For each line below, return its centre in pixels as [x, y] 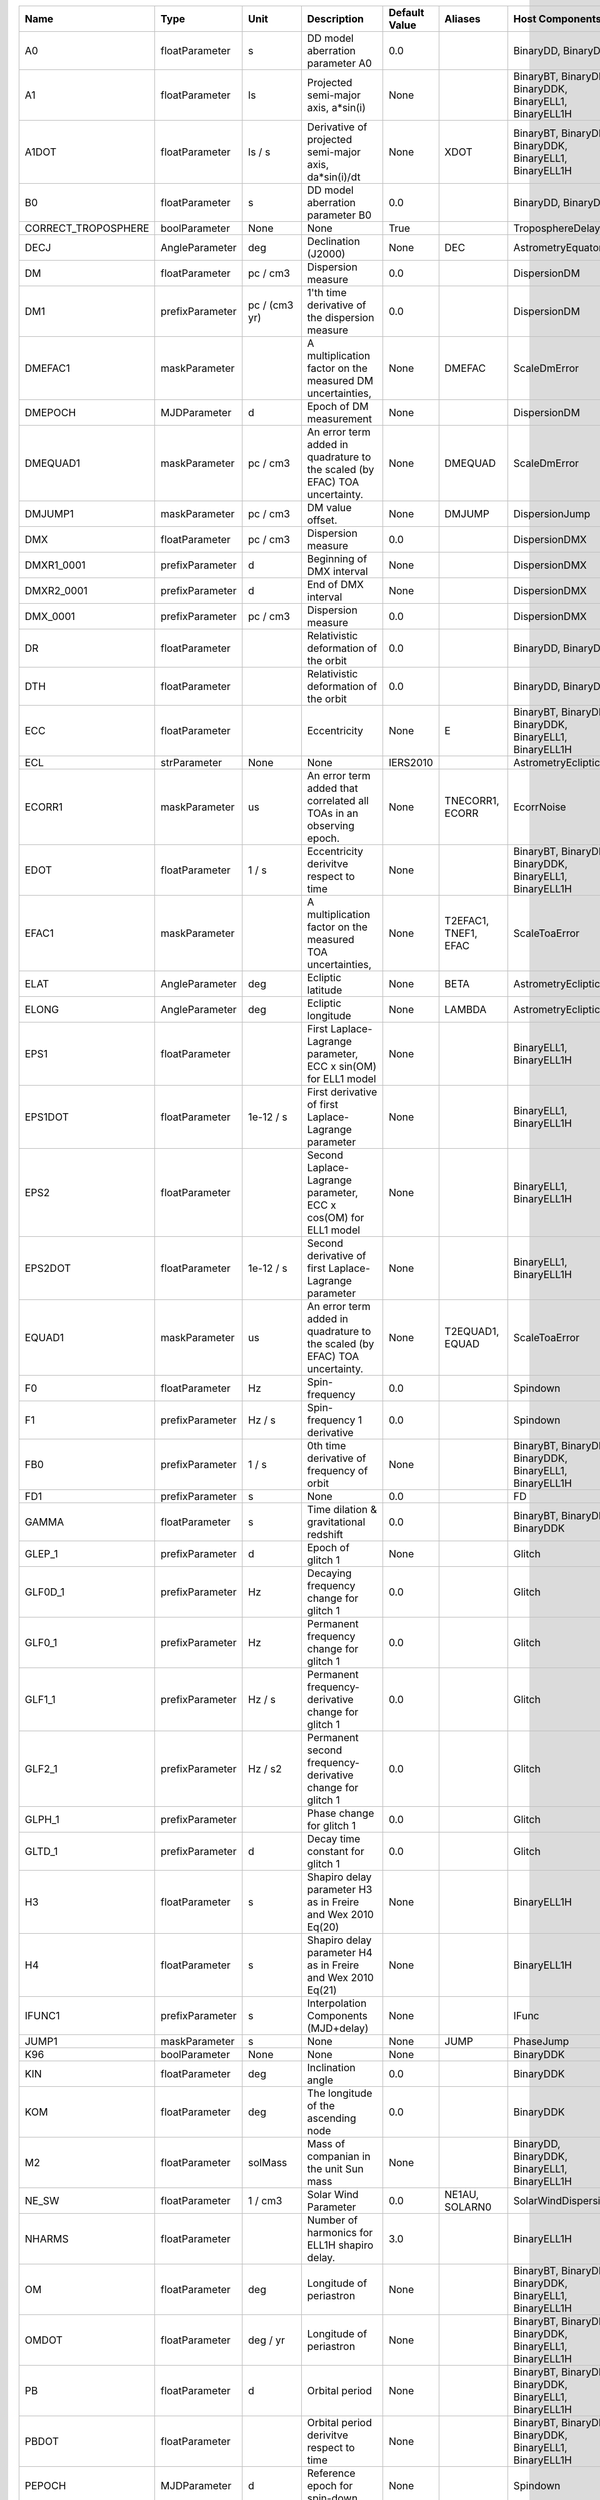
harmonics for [340, 2232]
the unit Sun [335, 2168]
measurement [339, 418]
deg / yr [266, 2340]
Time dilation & [342, 1509]
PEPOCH [45, 2485]
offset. [322, 520]
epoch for [330, 2485]
